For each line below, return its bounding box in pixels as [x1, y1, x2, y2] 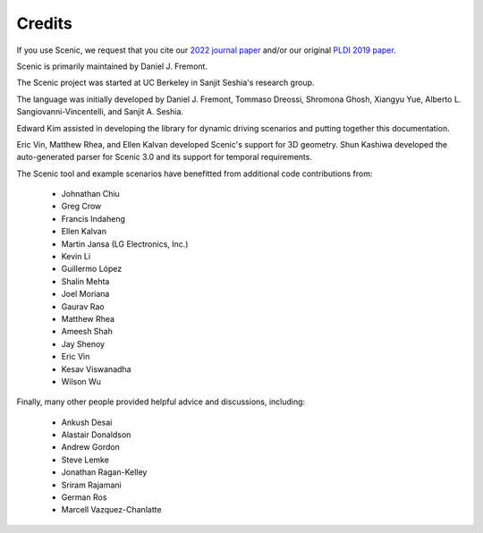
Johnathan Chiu [61, 189, 120, 199]
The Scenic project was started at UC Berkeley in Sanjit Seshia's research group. [16, 77, 315, 89]
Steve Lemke [61, 454, 109, 465]
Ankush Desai [61, 417, 113, 427]
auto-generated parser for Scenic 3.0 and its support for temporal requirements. [16, 152, 313, 163]
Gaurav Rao [61, 300, 105, 312]
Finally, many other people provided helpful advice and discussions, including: [16, 396, 306, 407]
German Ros [61, 492, 107, 503]
